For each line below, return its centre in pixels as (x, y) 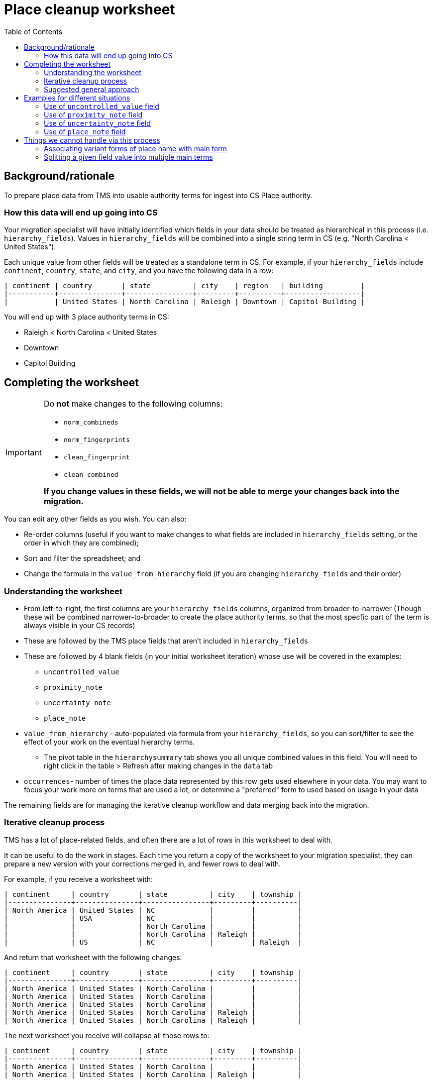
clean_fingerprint (97, 457)
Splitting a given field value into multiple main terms (128, 157)
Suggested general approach (92, 89)
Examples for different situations (77, 98)
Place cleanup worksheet (90, 9)
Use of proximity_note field (93, 114)
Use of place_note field (85, 131)
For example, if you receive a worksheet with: (79, 879)
